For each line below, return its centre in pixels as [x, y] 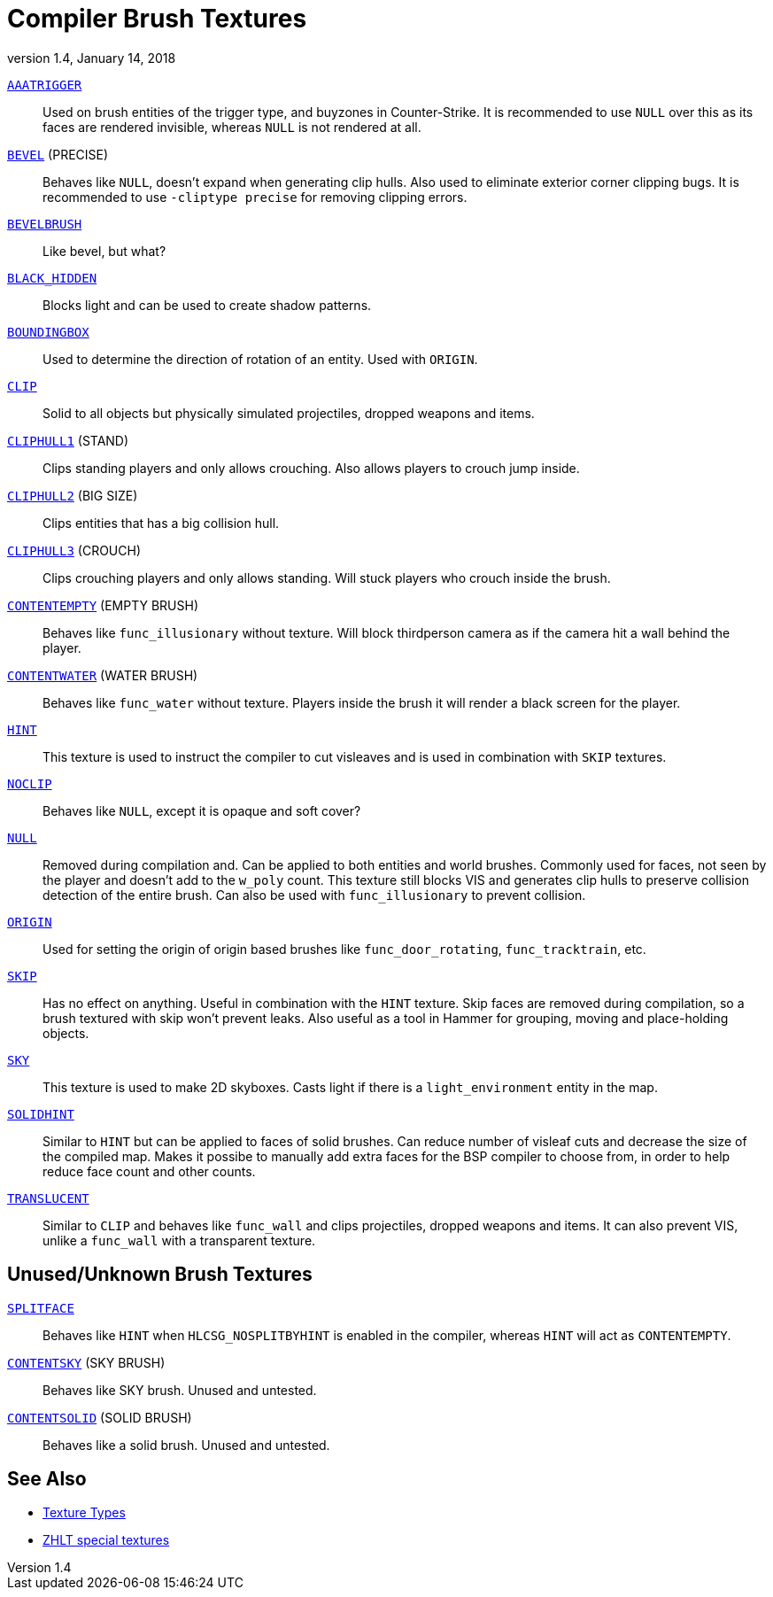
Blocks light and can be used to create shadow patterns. [207, 305]
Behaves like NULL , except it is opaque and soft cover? [202, 810]
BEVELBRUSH [45, 224]
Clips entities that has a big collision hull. [161, 523]
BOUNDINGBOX [48, 332]
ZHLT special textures [106, 1540]
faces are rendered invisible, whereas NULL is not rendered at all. [232, 127]
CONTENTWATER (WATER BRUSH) [103, 675]
